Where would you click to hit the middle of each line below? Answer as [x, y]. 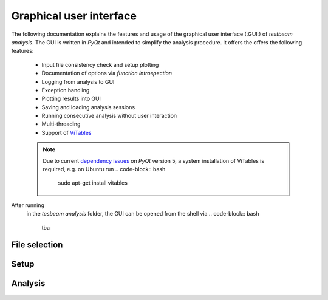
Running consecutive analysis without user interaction [109, 116]
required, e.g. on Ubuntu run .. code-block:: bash [104, 169]
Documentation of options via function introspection [107, 73]
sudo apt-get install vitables [93, 183]
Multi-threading [61, 124]
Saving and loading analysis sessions [88, 107]
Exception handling [66, 90]
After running [28, 205]
